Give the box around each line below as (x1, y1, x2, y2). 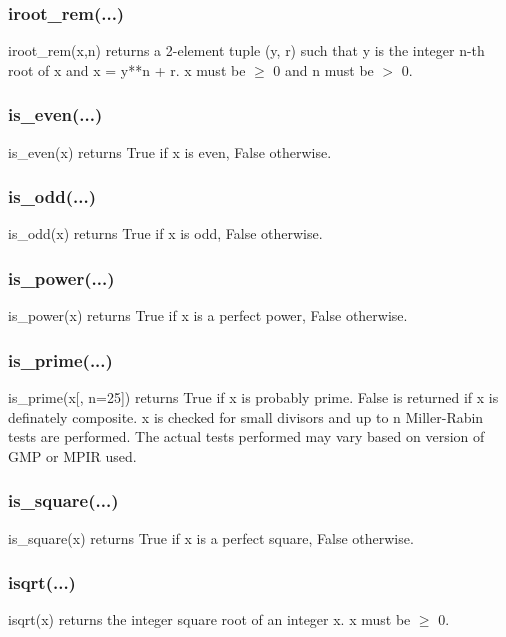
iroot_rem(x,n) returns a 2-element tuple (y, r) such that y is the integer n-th (8, 40, 485, 61)
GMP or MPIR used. (8, 445, 137, 466)
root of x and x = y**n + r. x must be (8, 59, 246, 80)
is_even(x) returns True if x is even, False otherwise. (8, 141, 332, 162)
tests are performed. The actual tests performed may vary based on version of (8, 426, 485, 447)
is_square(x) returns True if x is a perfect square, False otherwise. (8, 527, 414, 548)
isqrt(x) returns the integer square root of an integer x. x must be (8, 609, 411, 630)
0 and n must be (273, 59, 374, 80)
